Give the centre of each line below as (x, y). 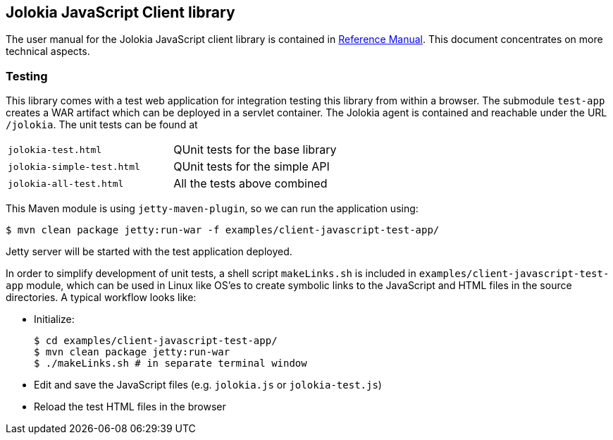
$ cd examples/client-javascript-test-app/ (156, 341)
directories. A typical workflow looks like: (101, 298)
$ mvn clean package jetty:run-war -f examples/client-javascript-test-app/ (223, 230)
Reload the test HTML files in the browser (130, 407)
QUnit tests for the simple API (252, 167)
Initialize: (54, 319)
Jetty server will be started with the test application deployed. (149, 252)
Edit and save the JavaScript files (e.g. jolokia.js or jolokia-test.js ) (208, 385)
